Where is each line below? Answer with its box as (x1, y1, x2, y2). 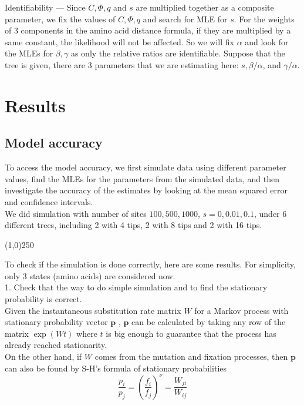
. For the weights (234, 12, 295, 25)
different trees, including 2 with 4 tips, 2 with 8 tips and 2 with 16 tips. (5, 219, 262, 231)
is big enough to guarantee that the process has (106, 327, 276, 339)
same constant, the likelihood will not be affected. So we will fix (5, 35, 234, 48)
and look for (245, 35, 289, 48)
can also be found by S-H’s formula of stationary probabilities (5, 362, 227, 374)
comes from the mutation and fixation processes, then (94, 350, 288, 363)
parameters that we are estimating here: (94, 58, 239, 71)
